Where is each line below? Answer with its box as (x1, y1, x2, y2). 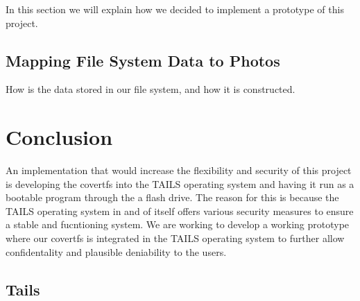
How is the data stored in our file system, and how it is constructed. (6, 82, 295, 96)
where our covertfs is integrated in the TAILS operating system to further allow (6, 231, 345, 246)
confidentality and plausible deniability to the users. (6, 244, 227, 259)
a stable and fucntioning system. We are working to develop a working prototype (6, 217, 350, 232)
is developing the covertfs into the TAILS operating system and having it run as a (6, 176, 354, 191)
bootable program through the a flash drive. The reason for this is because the (6, 190, 339, 205)
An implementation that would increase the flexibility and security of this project (6, 163, 352, 178)
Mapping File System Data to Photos (6, 49, 280, 71)
